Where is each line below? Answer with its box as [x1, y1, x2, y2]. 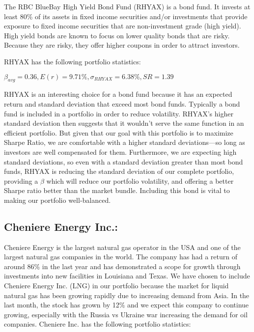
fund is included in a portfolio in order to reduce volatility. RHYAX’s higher [4, 108, 233, 118]
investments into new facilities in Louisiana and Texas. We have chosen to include [4, 271, 250, 281]
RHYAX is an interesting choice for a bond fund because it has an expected [4, 89, 232, 99]
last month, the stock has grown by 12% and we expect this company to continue [4, 300, 249, 310]
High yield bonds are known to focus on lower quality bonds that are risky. [4, 30, 230, 40]
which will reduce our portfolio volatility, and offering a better [46, 175, 234, 186]
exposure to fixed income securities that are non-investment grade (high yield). [4, 21, 241, 31]
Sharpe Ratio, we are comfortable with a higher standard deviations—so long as [4, 137, 245, 147]
